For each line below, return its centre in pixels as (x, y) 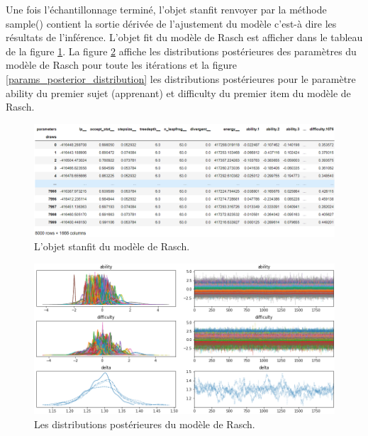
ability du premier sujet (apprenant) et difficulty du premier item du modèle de (178, 93)
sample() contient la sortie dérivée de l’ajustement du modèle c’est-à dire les (171, 23)
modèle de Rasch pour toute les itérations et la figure (122, 65)
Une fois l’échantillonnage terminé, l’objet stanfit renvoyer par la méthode (166, 9)
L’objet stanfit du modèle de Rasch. (112, 246)
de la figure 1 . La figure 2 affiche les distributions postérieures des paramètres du (181, 51)
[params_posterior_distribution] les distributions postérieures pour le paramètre (181, 78)
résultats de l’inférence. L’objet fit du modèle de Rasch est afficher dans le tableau (184, 37)
